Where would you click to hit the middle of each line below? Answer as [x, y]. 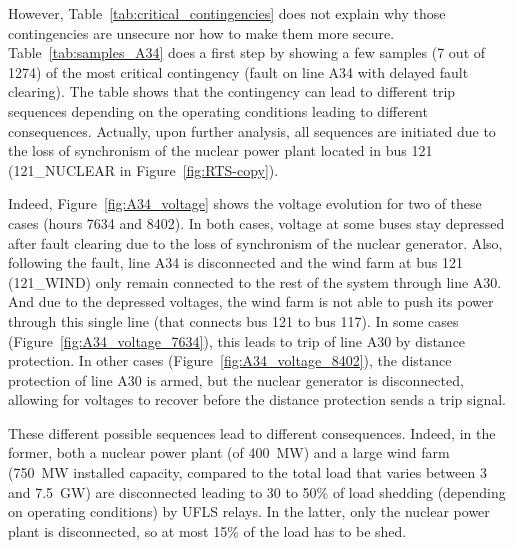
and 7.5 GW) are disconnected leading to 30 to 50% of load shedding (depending [257, 491]
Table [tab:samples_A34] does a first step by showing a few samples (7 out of [247, 52]
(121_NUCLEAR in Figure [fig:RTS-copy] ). [143, 169]
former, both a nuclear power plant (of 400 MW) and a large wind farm [229, 452]
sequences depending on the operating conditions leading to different [218, 110]
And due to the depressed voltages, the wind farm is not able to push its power [251, 301]
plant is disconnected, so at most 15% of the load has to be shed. [207, 530]
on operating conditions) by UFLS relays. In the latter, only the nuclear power [249, 511]
